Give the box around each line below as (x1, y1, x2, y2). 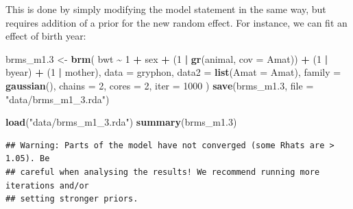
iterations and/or (5, 180, 89, 191)
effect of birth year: (5, 29, 86, 43)
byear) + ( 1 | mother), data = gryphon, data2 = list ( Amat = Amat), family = (5, 65, 341, 79)
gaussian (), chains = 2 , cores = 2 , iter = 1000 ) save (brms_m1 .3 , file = (5, 78, 314, 92)
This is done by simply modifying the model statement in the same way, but (5, 2, 326, 16)
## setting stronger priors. (5, 194, 138, 204)
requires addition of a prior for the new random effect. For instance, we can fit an (5, 15, 348, 29)
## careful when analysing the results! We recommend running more (5, 167, 320, 177)
